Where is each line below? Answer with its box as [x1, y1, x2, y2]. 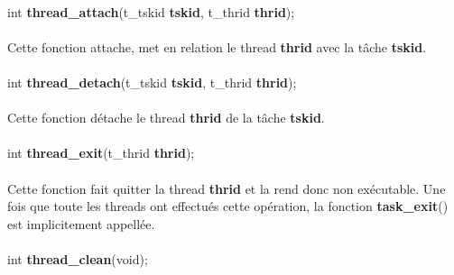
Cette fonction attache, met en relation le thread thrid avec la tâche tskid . [7, 37, 427, 56]
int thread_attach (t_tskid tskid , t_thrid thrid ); [7, 2, 295, 21]
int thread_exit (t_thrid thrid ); [7, 143, 195, 162]
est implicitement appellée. [7, 214, 155, 233]
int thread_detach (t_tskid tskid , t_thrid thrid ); [7, 72, 297, 91]
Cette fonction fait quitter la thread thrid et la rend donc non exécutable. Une [7, 179, 446, 197]
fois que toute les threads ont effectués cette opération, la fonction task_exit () [7, 197, 449, 215]
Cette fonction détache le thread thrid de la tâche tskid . [7, 108, 325, 127]
